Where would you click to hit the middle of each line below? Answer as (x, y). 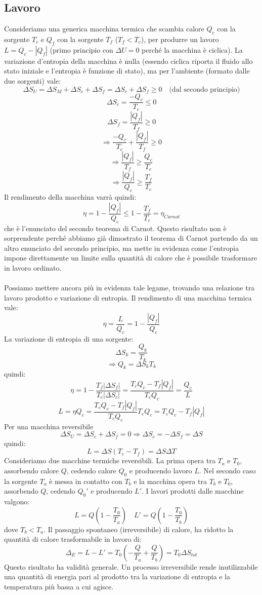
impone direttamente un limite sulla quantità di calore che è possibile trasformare (131, 258)
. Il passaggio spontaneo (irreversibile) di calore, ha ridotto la (139, 529)
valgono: (17, 501)
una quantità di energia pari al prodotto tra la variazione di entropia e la (117, 577)
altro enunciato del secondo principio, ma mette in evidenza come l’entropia (122, 248)
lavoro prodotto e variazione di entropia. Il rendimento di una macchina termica (128, 297)
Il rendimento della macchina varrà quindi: (70, 197)
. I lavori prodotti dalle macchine (192, 491)
